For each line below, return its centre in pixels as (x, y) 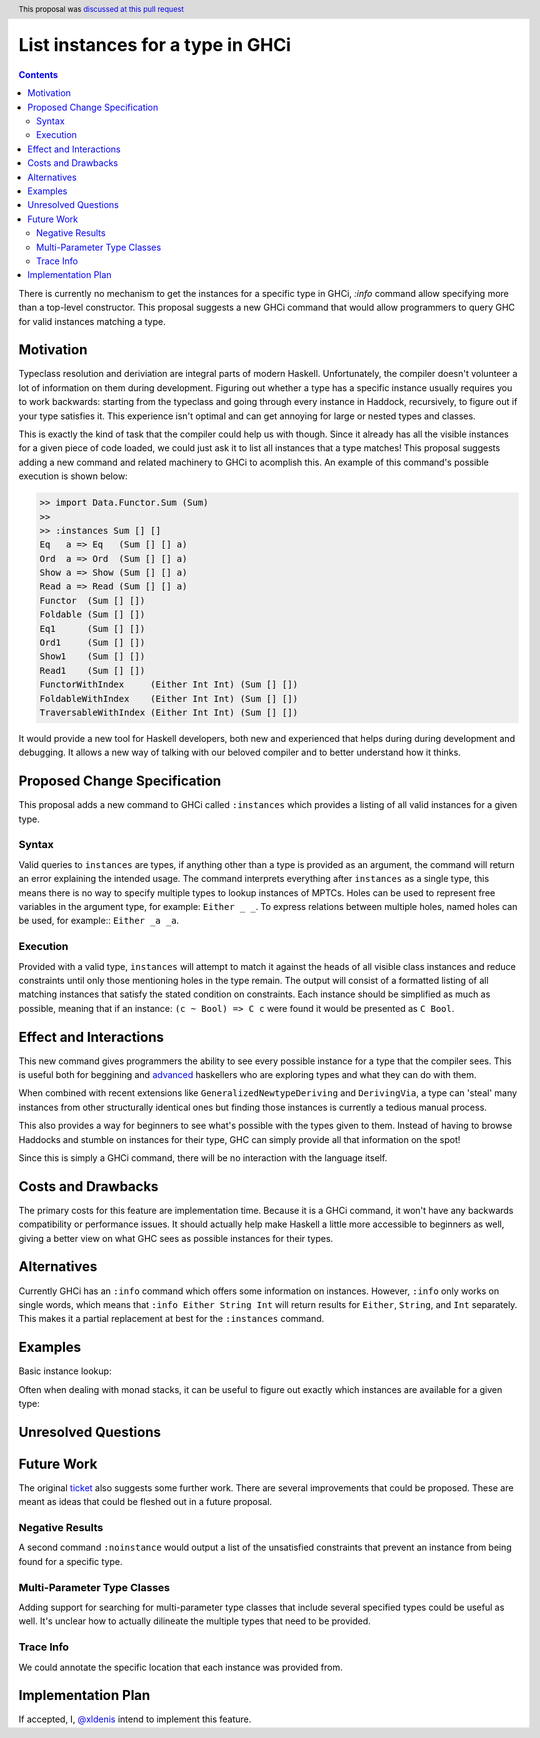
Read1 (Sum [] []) (92, 670)
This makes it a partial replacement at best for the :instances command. (171, 1319)
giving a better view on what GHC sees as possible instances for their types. (176, 1238)
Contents (38, 74)
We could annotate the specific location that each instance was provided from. (181, 1667)
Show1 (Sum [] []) (92, 656)
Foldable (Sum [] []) (92, 614)
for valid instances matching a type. (92, 321)
